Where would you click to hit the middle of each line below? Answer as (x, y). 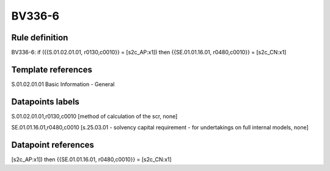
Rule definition (40, 38)
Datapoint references (53, 145)
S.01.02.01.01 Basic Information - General (63, 84)
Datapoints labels (45, 102)
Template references (52, 69)
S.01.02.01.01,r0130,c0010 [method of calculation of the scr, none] (94, 116)
